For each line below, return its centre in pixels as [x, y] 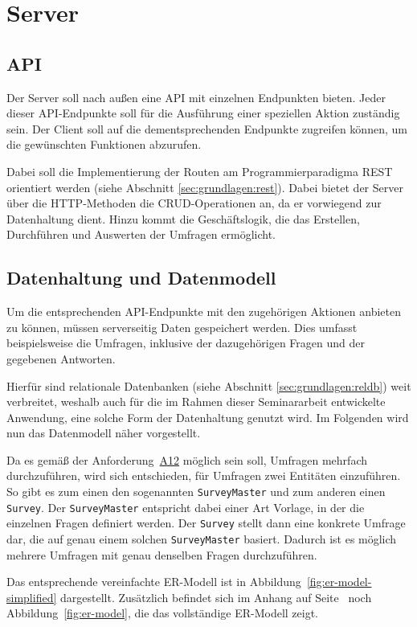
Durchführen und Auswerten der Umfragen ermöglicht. [141, 234]
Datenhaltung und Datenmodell [141, 278]
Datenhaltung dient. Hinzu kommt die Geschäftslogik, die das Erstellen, [183, 218]
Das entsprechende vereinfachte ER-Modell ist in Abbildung [154, 582]
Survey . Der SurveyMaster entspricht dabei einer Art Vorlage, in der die [186, 507]
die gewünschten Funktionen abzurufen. [104, 144]
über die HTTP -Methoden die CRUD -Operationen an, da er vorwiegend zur [194, 203]
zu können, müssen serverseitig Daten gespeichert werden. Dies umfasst [182, 327]
